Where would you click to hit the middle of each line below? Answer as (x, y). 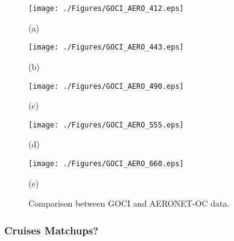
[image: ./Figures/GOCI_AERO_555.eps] (106, 125)
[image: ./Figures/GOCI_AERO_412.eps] (106, 8)
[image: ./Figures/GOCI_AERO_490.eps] (106, 86)
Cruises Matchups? (52, 230)
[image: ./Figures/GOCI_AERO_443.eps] (106, 47)
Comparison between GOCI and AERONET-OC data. (129, 203)
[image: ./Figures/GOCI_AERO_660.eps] (106, 164)
